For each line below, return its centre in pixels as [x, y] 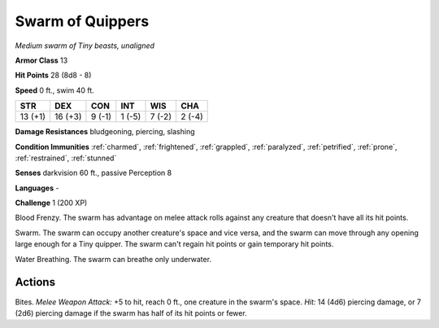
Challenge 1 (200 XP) [51, 203]
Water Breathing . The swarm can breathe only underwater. [113, 259]
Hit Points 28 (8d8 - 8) [53, 75]
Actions [35, 282]
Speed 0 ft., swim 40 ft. [55, 90]
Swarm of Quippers [82, 21]
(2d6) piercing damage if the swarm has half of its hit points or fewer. [131, 313]
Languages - [37, 188]
